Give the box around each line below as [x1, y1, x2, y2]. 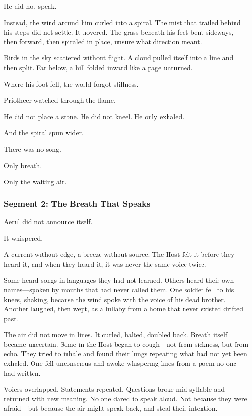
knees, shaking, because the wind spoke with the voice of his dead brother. [4, 294, 226, 304]
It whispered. [4, 233, 43, 243]
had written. [4, 367, 41, 378]
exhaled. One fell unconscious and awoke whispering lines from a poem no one [4, 358, 236, 368]
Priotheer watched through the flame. [4, 95, 116, 105]
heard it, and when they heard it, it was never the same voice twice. [4, 258, 206, 269]
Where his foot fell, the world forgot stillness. [4, 78, 139, 89]
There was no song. [4, 144, 62, 154]
